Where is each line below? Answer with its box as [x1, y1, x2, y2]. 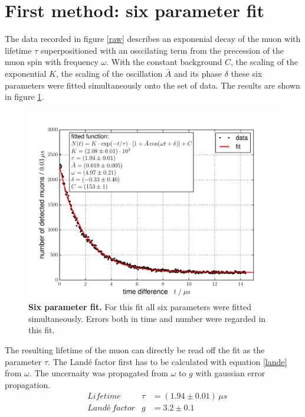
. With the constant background [106, 56, 222, 68]
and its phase [174, 67, 222, 79]
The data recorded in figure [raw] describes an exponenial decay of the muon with [5, 32, 301, 45]
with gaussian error [195, 367, 265, 379]
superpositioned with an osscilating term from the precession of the [40, 44, 284, 56]
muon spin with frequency [5, 56, 99, 68]
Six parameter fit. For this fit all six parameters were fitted [28, 301, 251, 313]
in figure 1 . [5, 90, 44, 103]
